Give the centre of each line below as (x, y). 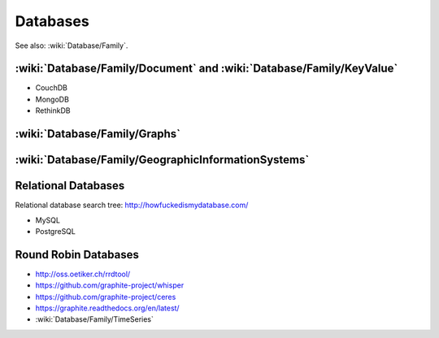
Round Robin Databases (77, 255)
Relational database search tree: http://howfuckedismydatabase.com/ (132, 205)
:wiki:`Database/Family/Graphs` (98, 134)
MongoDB (52, 99)
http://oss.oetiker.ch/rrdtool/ (83, 274)
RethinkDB (53, 110)
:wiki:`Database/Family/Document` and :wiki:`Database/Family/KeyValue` (206, 69)
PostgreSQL (56, 231)
